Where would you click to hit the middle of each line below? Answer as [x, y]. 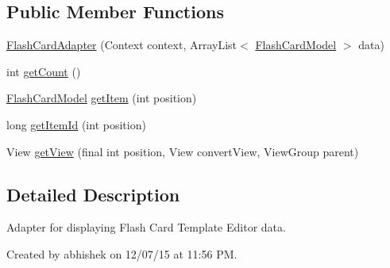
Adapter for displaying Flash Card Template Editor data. [146, 227]
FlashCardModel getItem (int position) [102, 98]
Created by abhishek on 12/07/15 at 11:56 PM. [122, 253]
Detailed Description [93, 194]
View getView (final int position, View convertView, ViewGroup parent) [183, 151]
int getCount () [44, 71]
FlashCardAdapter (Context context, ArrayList [122, 45]
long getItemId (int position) [76, 124]
